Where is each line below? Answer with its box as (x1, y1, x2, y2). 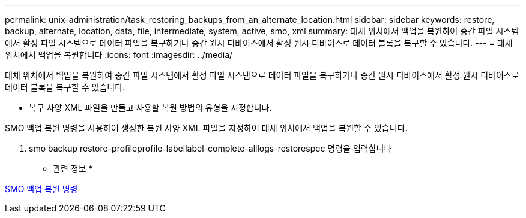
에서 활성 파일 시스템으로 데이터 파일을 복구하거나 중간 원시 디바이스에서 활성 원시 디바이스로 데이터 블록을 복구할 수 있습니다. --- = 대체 (5, 38, 513, 48)
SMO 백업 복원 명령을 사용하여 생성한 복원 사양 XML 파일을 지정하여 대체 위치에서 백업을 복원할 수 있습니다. (5, 123, 408, 133)
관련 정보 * (53, 163, 93, 174)
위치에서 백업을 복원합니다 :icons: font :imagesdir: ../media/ (5, 50, 233, 60)
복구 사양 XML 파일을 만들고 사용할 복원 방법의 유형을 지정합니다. (29, 102, 272, 113)
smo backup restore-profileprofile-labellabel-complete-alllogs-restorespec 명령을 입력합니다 (29, 143, 392, 153)
